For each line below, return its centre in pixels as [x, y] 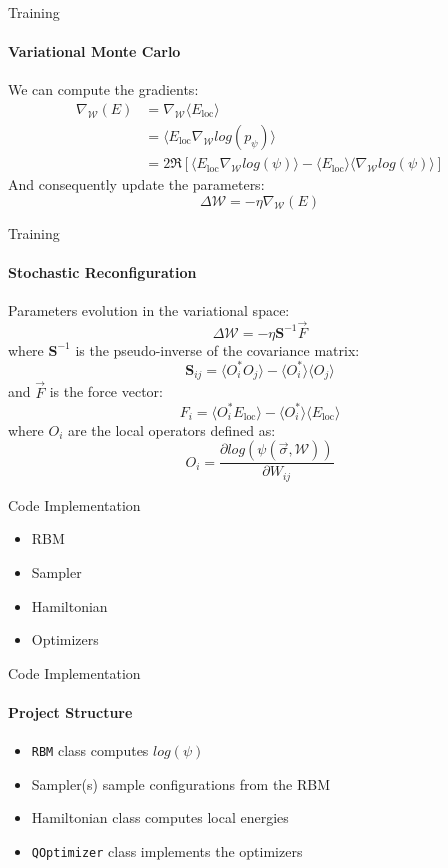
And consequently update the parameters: [136, 184]
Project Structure [70, 711]
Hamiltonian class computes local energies [160, 817]
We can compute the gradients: [103, 89]
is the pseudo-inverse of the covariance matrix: [217, 349]
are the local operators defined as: [172, 429]
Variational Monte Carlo [94, 51]
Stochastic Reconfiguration [102, 271]
